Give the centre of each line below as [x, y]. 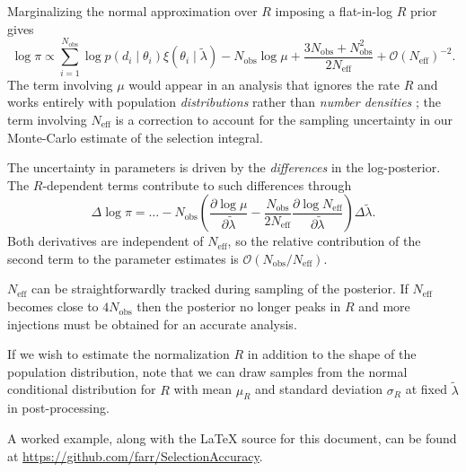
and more [384, 306]
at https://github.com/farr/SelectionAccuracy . [135, 455]
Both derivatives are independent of [106, 241]
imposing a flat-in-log [334, 11]
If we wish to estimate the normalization [119, 354]
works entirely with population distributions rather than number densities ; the [224, 102]
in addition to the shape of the [332, 354]
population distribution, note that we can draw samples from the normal [207, 371]
